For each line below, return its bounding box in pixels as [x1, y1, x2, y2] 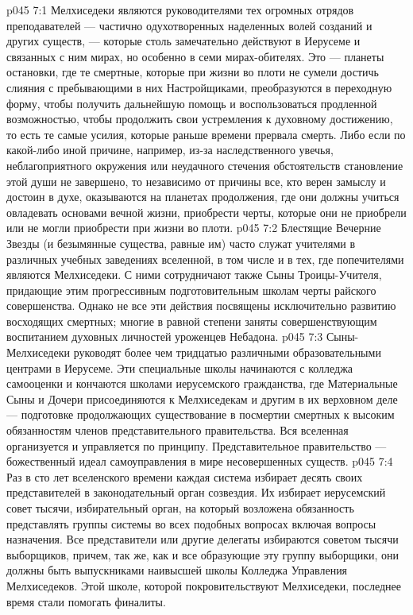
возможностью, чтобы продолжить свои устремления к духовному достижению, [6, 110, 393, 127]
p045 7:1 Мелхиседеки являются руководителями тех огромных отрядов [6, 2, 354, 17]
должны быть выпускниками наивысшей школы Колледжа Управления [6, 562, 348, 578]
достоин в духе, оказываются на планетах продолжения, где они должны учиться [6, 188, 399, 205]
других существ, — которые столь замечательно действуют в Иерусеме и [6, 33, 361, 49]
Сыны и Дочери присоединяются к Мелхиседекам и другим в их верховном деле [6, 390, 398, 407]
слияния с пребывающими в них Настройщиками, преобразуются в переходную [6, 79, 392, 95]
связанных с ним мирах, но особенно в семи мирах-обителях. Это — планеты [6, 48, 384, 64]
